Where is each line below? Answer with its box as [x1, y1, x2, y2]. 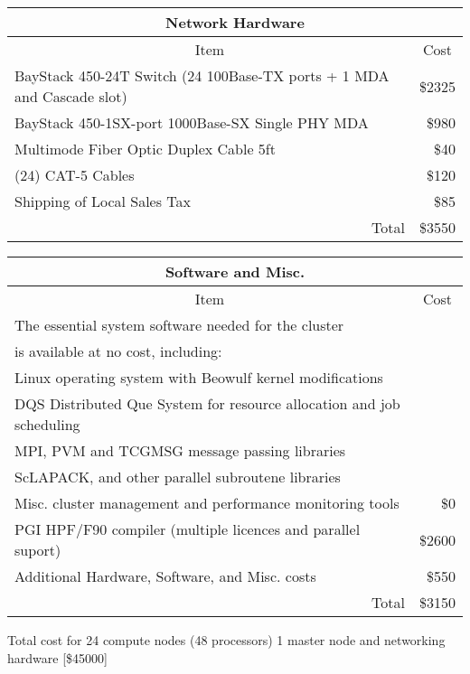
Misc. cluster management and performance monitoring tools [14, 492, 399, 513]
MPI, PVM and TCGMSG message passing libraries [14, 440, 346, 461]
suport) [14, 539, 61, 560]
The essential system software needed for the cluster [14, 314, 344, 335]
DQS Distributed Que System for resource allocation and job [14, 393, 400, 414]
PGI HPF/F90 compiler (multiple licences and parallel [14, 519, 361, 539]
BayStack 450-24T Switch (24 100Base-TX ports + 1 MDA [14, 65, 390, 86]
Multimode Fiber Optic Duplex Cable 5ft [14, 138, 276, 159]
